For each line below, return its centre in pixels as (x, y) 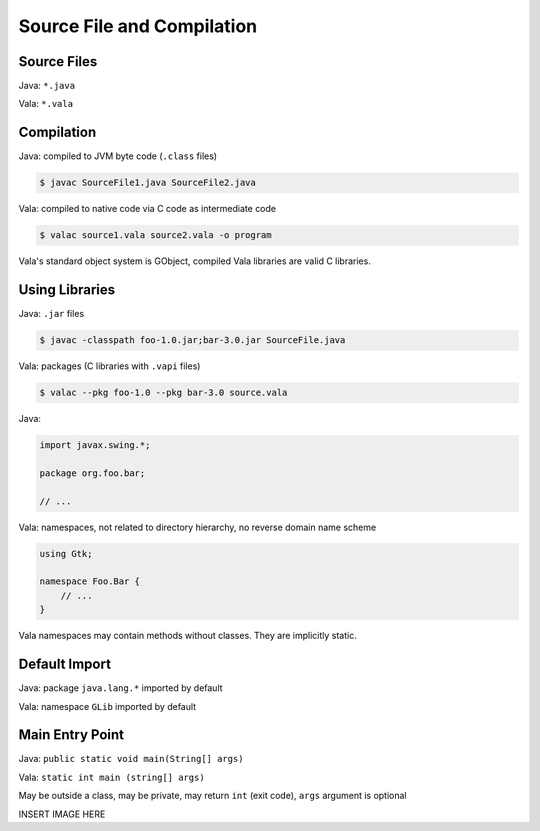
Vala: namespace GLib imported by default (107, 706)
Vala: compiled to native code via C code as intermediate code (147, 209)
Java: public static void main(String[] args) (131, 759)
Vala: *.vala (46, 104)
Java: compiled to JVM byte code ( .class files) (118, 156)
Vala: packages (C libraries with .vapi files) (109, 366)
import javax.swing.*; (95, 445)
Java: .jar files (51, 314)
